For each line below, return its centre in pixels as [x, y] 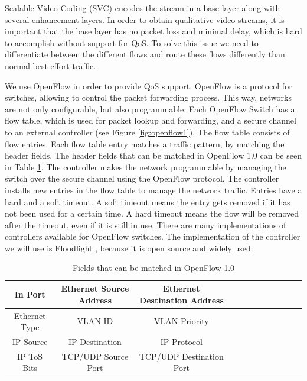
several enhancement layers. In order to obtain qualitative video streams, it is [145, 19]
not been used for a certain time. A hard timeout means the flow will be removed [152, 213]
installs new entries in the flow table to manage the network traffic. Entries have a [153, 190]
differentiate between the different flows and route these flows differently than [145, 54]
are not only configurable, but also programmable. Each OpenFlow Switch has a [150, 109]
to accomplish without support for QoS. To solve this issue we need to [132, 42]
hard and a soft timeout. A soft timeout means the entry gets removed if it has [148, 201]
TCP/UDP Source [95, 356]
